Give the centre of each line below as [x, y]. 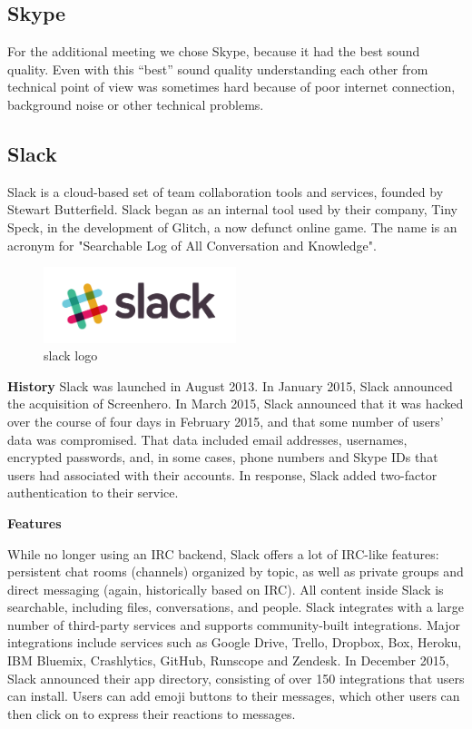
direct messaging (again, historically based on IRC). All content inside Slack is [226, 589]
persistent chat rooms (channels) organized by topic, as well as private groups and [236, 571]
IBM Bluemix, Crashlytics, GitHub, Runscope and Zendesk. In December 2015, [228, 660]
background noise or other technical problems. [136, 104]
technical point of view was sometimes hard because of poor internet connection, [231, 87]
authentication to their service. [93, 493]
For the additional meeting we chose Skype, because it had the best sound [214, 51]
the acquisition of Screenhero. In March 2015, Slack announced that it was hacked [236, 404]
